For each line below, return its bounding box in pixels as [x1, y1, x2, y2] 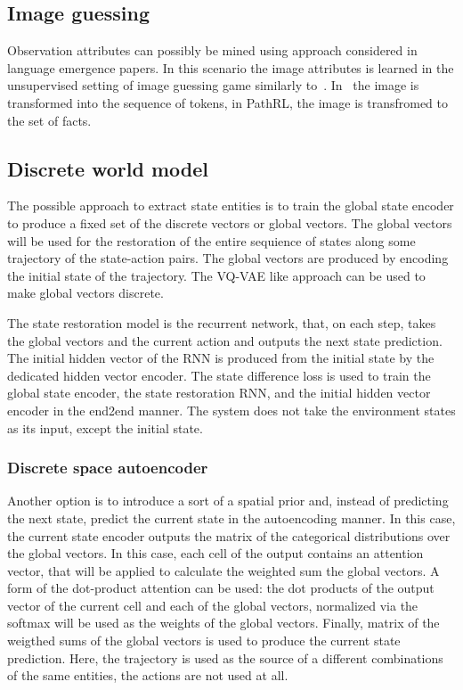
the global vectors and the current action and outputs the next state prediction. [7, 331, 443, 349]
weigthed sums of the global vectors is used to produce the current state [7, 631, 401, 650]
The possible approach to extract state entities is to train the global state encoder [7, 196, 454, 215]
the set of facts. [7, 111, 92, 129]
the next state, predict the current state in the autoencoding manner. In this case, [7, 508, 456, 527]
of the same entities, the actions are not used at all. [7, 666, 288, 685]
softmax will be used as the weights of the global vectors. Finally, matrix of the [7, 613, 440, 632]
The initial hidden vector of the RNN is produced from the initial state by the [7, 349, 435, 367]
